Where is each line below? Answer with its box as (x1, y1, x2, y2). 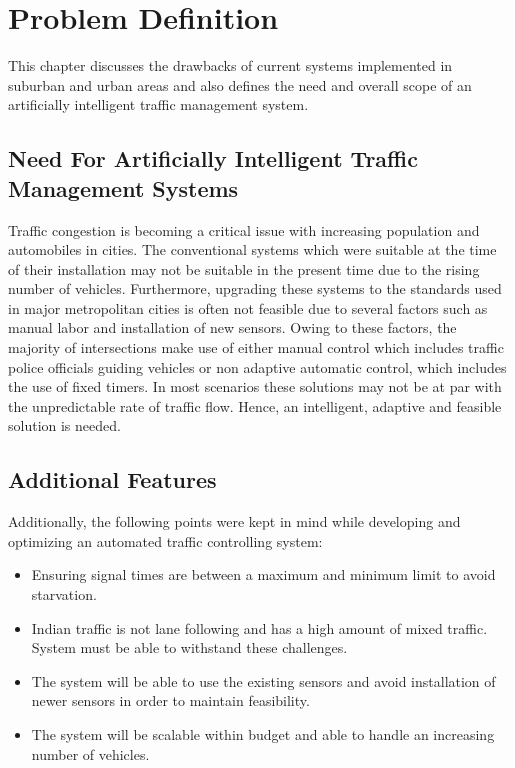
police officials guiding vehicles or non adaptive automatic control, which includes (8, 356, 507, 377)
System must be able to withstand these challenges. (31, 637, 348, 658)
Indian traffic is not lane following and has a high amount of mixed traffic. (31, 617, 488, 638)
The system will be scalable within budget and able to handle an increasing (31, 723, 495, 744)
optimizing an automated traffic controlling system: (8, 530, 323, 551)
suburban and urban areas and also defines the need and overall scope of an (8, 74, 472, 95)
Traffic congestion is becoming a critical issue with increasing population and (8, 219, 480, 240)
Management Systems (8, 172, 239, 203)
